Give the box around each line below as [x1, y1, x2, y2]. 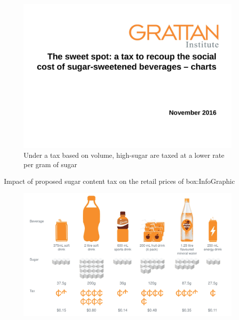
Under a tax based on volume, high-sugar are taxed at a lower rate [24, 149, 225, 160]
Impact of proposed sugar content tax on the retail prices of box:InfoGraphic [4, 175, 235, 186]
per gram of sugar [24, 159, 78, 170]
